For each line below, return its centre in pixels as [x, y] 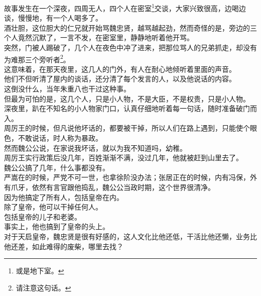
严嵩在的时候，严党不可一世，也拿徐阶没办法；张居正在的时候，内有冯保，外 [130, 177]
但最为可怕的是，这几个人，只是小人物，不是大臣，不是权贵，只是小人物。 [127, 98]
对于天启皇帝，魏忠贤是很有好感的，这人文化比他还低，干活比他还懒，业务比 [130, 236]
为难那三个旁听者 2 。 [37, 58]
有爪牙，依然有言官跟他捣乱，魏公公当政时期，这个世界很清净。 [109, 187]
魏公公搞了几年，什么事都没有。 [57, 167]
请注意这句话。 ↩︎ [43, 287]
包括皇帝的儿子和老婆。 [43, 216]
